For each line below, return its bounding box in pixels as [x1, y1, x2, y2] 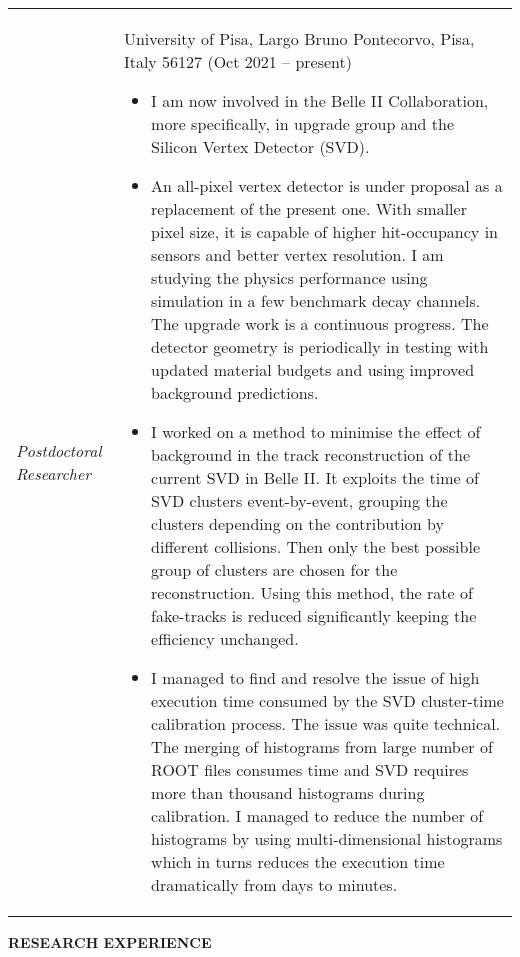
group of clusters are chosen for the [151, 558, 398, 581]
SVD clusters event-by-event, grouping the [151, 489, 448, 512]
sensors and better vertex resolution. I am [151, 243, 444, 266]
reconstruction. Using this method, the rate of [151, 581, 473, 604]
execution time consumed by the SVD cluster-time [151, 689, 504, 712]
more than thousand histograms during [151, 781, 425, 804]
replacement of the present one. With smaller [151, 197, 467, 220]
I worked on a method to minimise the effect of [151, 420, 481, 443]
